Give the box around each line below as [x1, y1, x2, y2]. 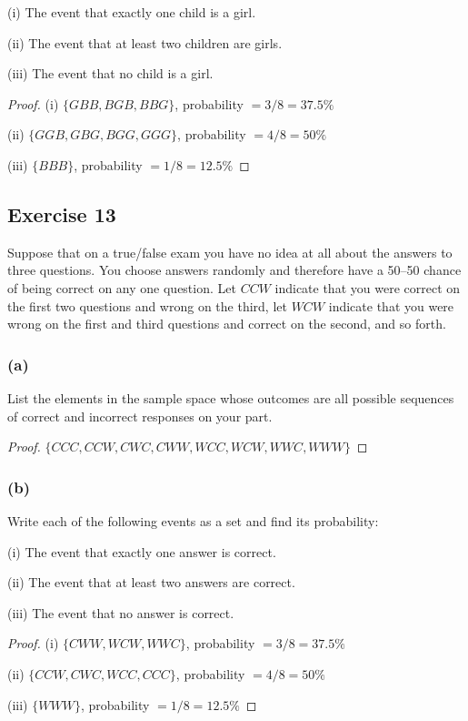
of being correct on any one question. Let [7, 278, 236, 297]
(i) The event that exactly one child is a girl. [7, 3, 256, 21]
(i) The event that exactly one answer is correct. [7, 542, 276, 561]
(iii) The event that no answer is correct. [7, 603, 234, 622]
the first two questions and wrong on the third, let [7, 296, 287, 315]
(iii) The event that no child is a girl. [7, 64, 214, 83]
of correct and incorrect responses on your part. [7, 406, 273, 425]
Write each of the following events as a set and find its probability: [7, 511, 379, 530]
